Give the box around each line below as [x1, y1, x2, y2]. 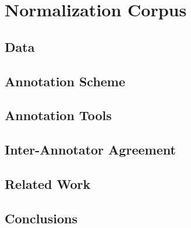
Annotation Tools [5, 106, 112, 124]
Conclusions [5, 209, 78, 227]
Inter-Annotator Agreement [5, 141, 176, 159]
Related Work [5, 174, 91, 192]
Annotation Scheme [5, 72, 126, 90]
